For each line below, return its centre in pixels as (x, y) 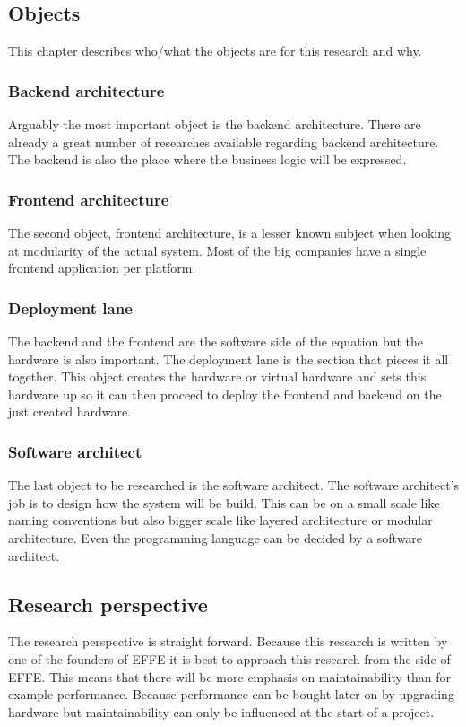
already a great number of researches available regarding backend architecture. (224, 141)
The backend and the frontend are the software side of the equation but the (216, 342)
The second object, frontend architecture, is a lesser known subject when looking (230, 233)
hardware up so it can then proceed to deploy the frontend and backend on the (225, 394)
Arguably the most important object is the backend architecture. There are (215, 124)
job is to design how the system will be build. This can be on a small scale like (224, 502)
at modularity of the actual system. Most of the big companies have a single (217, 250)
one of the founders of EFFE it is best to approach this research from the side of (229, 658)
